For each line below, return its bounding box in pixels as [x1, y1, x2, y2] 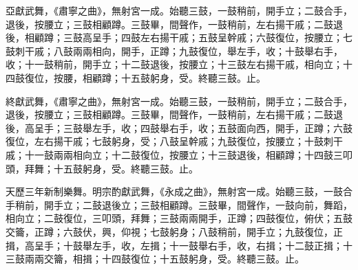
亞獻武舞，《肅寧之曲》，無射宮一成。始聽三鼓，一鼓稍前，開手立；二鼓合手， [6, 3, 352, 17]
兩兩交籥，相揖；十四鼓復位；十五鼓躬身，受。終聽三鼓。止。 [24, 251, 304, 266]
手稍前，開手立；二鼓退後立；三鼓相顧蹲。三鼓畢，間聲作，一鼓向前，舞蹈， [6, 197, 352, 212]
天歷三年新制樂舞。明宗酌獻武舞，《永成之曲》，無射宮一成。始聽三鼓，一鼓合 [6, 184, 352, 199]
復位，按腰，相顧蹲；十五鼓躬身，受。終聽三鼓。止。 [24, 70, 266, 85]
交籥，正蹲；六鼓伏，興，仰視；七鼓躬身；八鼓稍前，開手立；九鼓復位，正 [6, 224, 343, 238]
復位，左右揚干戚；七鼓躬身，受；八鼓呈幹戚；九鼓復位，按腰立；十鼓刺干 [6, 134, 343, 148]
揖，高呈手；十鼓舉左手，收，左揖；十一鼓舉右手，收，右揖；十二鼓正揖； [6, 238, 343, 252]
